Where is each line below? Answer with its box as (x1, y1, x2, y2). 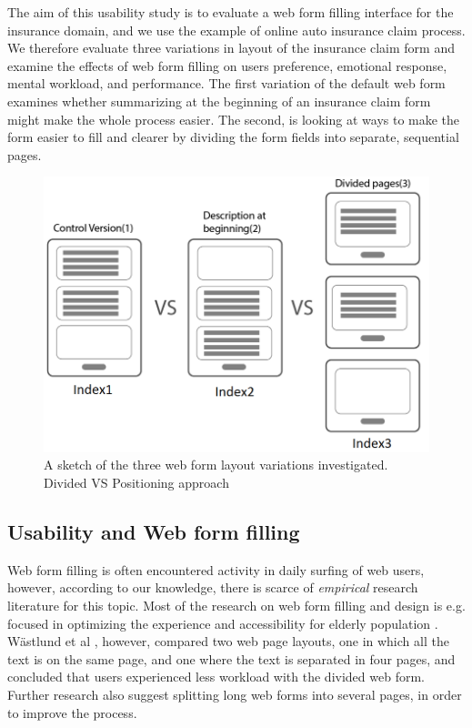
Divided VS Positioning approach (44, 473, 229, 492)
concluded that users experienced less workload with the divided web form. (7, 667, 425, 686)
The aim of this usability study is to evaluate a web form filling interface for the (7, 3, 454, 21)
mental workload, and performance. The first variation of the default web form (7, 74, 446, 93)
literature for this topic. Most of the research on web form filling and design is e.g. (7, 596, 466, 615)
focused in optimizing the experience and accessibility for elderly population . (7, 613, 438, 632)
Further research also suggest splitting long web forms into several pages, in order (7, 684, 462, 703)
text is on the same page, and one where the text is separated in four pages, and (7, 649, 456, 668)
